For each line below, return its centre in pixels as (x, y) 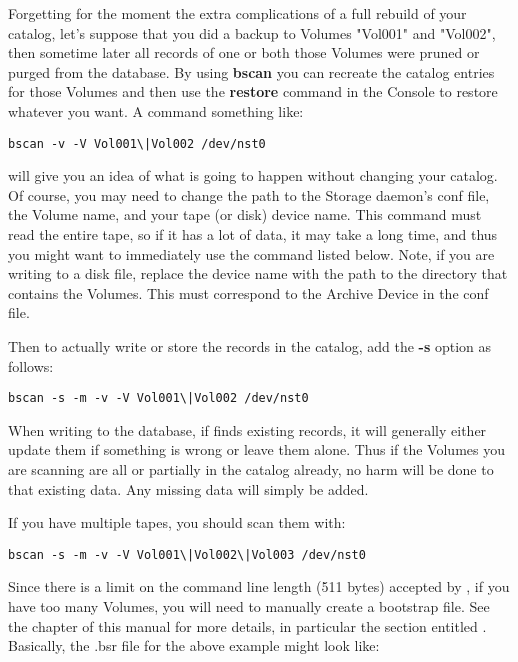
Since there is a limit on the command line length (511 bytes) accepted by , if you (259, 586)
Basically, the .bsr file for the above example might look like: (194, 645)
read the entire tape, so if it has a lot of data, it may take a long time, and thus (253, 234)
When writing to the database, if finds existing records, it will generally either (247, 429)
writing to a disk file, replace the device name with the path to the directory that (258, 273)
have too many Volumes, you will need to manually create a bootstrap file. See (249, 606)
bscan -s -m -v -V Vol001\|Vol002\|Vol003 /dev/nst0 (187, 554)
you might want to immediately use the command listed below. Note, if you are (251, 253)
